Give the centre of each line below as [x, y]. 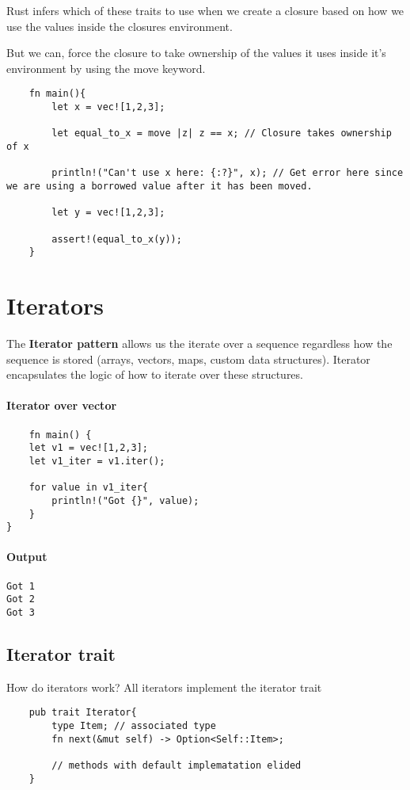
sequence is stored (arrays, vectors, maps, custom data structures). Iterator [188, 359]
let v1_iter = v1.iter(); [97, 461]
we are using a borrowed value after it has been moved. [159, 186]
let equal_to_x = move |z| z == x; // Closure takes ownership [222, 134]
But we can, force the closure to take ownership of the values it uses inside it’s [196, 53]
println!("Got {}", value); [125, 500]
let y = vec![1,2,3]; [108, 213]
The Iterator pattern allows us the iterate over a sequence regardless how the [199, 343]
